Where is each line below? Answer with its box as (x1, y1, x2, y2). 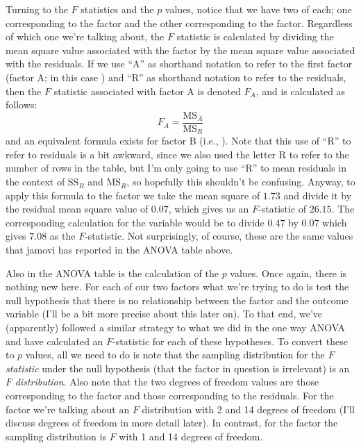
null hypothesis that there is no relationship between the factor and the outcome (6, 292, 349, 307)
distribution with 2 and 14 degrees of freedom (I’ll (142, 401, 355, 416)
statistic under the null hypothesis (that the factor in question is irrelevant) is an (6, 360, 350, 375)
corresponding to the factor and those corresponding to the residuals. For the (6, 388, 334, 402)
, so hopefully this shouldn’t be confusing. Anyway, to (126, 174, 355, 189)
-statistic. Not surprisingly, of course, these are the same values (85, 229, 353, 243)
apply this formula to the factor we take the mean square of (6, 188, 260, 202)
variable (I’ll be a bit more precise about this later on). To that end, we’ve (6, 306, 323, 321)
